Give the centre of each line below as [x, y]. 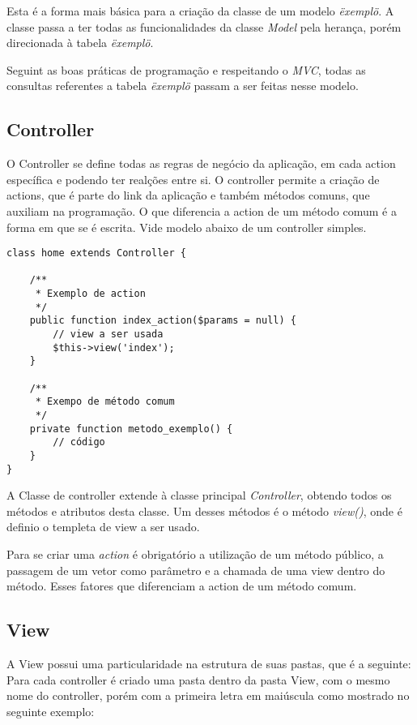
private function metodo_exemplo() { [131, 429]
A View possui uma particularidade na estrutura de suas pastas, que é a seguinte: [209, 664]
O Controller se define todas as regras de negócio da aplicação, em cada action [201, 163]
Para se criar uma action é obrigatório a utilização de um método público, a [195, 554]
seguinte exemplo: [51, 711]
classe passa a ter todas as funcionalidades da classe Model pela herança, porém [204, 26]
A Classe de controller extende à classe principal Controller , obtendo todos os [199, 495]
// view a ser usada [108, 335]
